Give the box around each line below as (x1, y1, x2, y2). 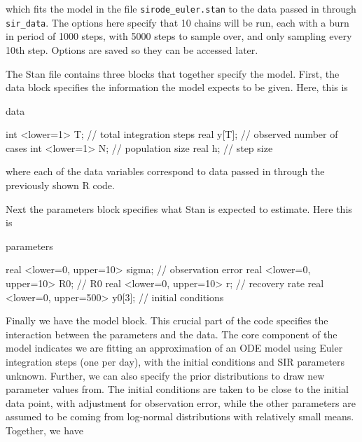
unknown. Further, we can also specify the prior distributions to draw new (6, 368, 325, 382)
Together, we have (6, 422, 83, 437)
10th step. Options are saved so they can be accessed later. (6, 42, 258, 57)
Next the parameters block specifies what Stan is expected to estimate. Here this (6, 201, 352, 216)
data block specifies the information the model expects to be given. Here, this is (6, 80, 348, 95)
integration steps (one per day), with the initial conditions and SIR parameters (6, 354, 345, 368)
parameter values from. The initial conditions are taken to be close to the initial (6, 382, 349, 396)
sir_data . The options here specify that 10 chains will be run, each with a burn (6, 15, 349, 29)
